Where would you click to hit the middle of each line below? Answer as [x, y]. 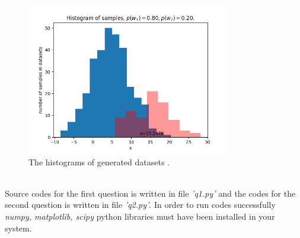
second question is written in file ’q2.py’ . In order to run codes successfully [140, 205]
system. [18, 228]
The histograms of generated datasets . [99, 162]
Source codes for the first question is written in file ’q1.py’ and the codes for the [150, 193]
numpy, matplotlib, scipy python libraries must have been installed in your [140, 216]
